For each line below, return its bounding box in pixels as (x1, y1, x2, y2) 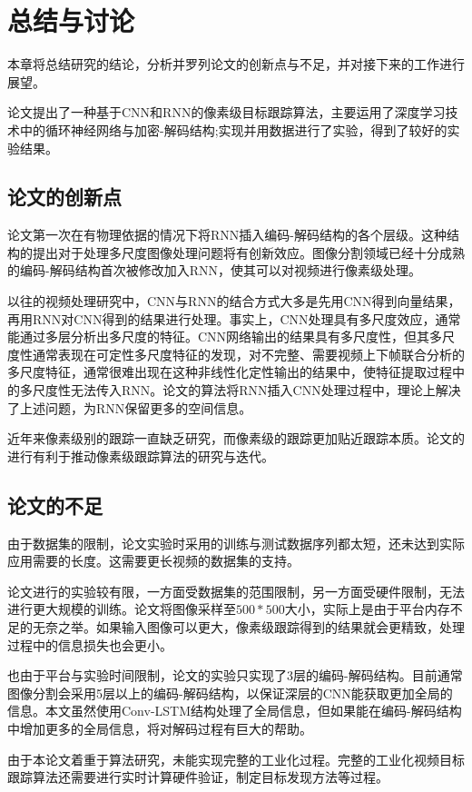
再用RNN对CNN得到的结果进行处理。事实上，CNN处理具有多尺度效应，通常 (7, 309, 461, 328)
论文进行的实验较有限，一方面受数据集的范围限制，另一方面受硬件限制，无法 (7, 581, 465, 600)
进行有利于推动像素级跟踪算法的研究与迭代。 (7, 446, 274, 465)
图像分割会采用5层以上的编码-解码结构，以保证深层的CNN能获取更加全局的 (7, 683, 453, 702)
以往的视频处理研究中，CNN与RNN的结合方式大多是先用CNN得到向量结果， (7, 292, 461, 311)
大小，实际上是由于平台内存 (284, 599, 450, 619)
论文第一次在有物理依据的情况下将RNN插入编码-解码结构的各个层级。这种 (7, 225, 447, 244)
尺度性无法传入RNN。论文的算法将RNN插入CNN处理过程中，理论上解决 (32, 381, 461, 400)
